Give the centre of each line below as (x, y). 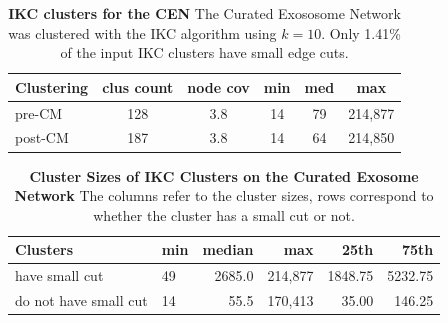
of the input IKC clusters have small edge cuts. (204, 52)
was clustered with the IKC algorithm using (142, 32)
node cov (218, 86)
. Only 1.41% (361, 32)
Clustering (52, 86)
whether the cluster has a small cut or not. (224, 214)
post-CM (42, 137)
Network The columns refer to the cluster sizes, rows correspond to (224, 195)
